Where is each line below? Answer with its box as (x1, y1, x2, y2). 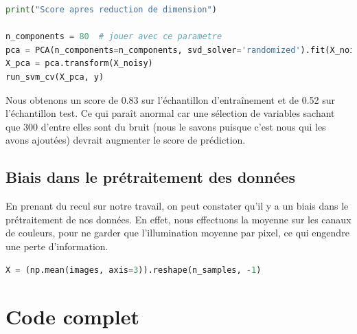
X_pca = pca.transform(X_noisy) (5, 58, 153, 69)
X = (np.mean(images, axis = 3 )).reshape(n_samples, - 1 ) (5, 265, 262, 275)
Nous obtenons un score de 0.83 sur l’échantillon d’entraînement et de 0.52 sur (5, 92, 336, 107)
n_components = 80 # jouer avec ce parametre (5, 32, 222, 42)
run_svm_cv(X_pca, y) (5, 71, 104, 82)
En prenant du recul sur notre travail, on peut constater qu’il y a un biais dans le (5, 199, 349, 213)
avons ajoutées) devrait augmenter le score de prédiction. (5, 133, 246, 147)
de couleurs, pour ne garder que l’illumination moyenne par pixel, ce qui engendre (5, 225, 349, 240)
